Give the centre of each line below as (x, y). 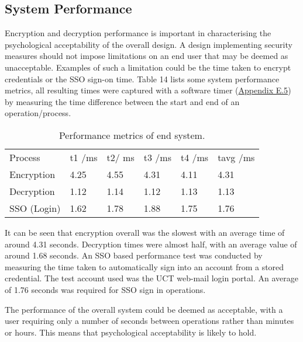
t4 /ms (194, 157)
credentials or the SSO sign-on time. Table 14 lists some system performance (142, 78)
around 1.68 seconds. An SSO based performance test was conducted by (134, 255)
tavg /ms (236, 157)
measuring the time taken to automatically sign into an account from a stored (144, 266)
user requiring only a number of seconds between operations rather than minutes (149, 321)
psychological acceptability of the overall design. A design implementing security (149, 44)
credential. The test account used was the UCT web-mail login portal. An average (151, 278)
